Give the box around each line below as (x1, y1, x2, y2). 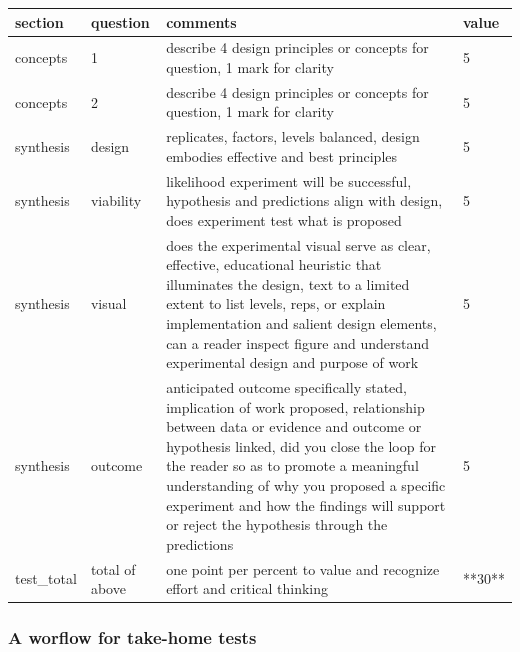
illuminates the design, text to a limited (166, 273, 410, 294)
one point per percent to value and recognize (166, 558, 440, 579)
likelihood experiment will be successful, (166, 170, 412, 191)
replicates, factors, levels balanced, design (166, 126, 420, 147)
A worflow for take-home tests (8, 625, 257, 650)
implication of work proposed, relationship (166, 396, 425, 417)
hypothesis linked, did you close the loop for (166, 435, 436, 456)
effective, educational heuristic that (166, 254, 382, 275)
